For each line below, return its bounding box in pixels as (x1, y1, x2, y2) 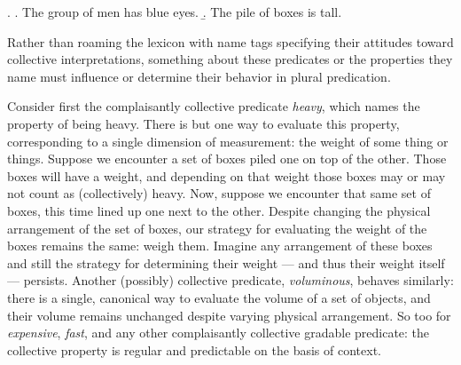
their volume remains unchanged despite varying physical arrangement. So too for (7, 305, 451, 324)
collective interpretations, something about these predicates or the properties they (7, 50, 453, 68)
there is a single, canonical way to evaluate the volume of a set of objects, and (7, 288, 431, 306)
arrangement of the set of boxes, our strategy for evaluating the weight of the (7, 218, 427, 237)
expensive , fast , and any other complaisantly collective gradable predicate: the (7, 323, 430, 342)
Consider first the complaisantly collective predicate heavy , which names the (7, 97, 420, 115)
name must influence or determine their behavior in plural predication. (7, 67, 391, 85)
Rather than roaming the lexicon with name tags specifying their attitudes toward (7, 32, 454, 51)
